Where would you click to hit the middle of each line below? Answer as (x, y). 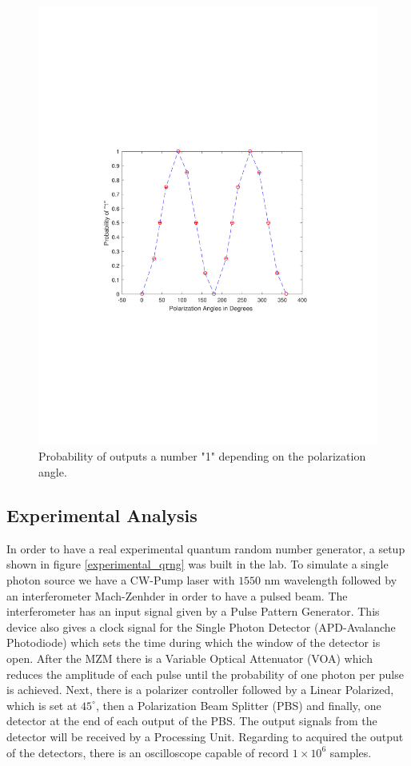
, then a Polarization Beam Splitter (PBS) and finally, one (238, 705)
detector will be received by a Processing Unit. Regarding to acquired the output (205, 736)
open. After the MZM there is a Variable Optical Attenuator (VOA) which (190, 658)
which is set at (42, 705)
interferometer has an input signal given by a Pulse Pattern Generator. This (193, 611)
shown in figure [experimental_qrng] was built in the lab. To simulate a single (198, 564)
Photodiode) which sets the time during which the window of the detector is (194, 642)
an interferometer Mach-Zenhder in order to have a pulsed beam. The (177, 595)
